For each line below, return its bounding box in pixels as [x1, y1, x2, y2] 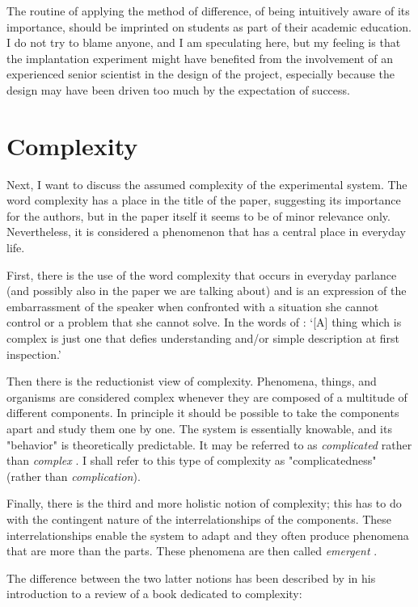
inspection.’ [6, 345, 61, 362]
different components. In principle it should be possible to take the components [6, 404, 399, 421]
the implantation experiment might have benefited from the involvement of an [6, 49, 394, 66]
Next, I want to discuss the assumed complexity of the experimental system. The [6, 175, 407, 192]
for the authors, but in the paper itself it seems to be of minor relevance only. [6, 207, 391, 224]
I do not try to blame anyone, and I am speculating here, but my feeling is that [6, 34, 401, 51]
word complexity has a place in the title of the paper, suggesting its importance [6, 192, 401, 209]
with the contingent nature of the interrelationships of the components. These [6, 510, 392, 527]
